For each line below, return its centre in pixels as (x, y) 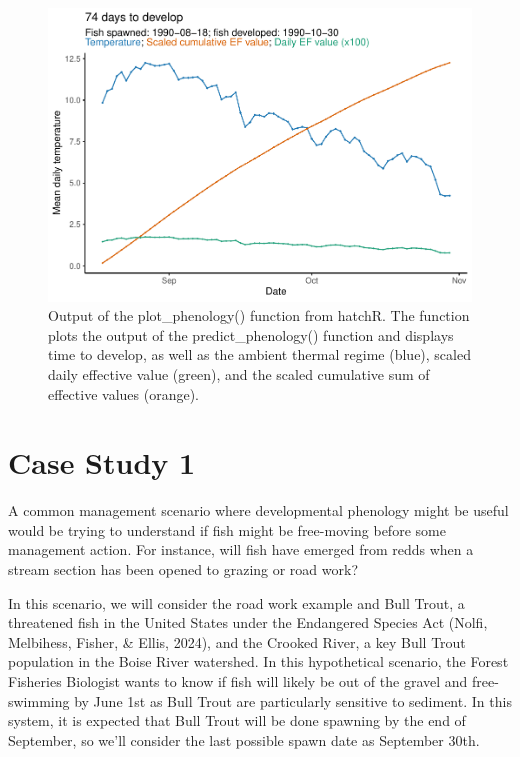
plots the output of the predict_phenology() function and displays (251, 334)
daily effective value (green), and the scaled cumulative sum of (239, 373)
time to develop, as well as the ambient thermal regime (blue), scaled (259, 354)
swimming (39, 700)
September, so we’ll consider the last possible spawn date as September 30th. (244, 739)
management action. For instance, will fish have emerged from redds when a (241, 549)
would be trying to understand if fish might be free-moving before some (227, 529)
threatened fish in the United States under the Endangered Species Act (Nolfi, (248, 622)
